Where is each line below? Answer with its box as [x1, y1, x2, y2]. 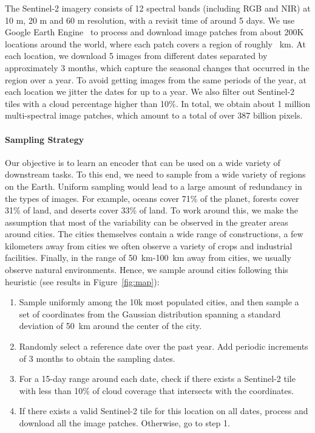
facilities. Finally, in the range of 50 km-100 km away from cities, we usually [5, 251, 291, 264]
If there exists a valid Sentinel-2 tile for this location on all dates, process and [19, 404, 308, 417]
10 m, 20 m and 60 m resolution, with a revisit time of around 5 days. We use [5, 13, 295, 26]
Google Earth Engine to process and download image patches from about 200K [5, 26, 304, 38]
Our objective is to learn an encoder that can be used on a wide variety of [5, 156, 280, 168]
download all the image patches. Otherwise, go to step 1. [19, 417, 230, 429]
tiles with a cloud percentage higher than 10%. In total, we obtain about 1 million [5, 97, 311, 109]
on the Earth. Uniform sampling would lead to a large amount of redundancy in [5, 179, 302, 192]
